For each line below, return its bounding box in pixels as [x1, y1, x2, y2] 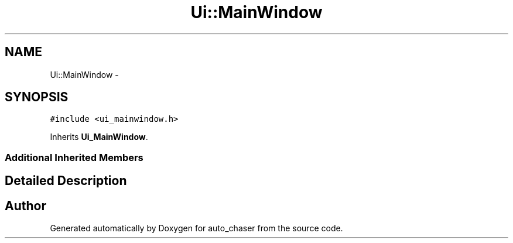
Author [5, 198, 46, 213]
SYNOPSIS [5, 90, 69, 105]
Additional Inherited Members [5, 151, 143, 163]
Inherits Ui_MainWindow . [50, 132, 148, 142]
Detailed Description [5, 173, 127, 189]
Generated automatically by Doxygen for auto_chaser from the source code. [50, 223, 343, 234]
